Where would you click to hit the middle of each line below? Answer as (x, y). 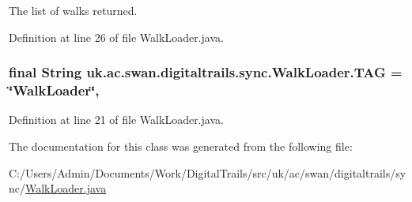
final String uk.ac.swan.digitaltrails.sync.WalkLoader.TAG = (206, 72)
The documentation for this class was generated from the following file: (181, 146)
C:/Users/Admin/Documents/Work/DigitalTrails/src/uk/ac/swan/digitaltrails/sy (208, 172)
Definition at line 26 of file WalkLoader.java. (116, 37)
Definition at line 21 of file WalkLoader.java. (116, 120)
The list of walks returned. (73, 10)
